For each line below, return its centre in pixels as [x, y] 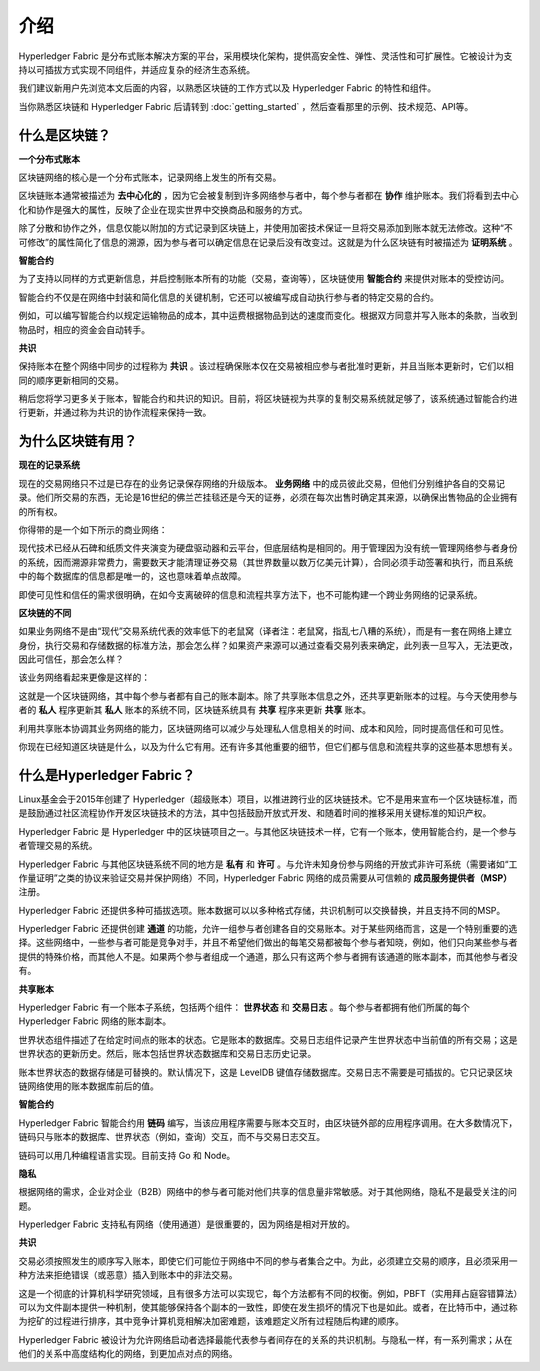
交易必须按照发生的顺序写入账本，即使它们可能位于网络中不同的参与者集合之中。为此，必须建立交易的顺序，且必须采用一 [268, 1261]
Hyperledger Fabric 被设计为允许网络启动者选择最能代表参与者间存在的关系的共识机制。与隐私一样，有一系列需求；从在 [265, 1339]
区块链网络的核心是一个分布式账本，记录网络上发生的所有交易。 [150, 177]
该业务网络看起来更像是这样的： [84, 677]
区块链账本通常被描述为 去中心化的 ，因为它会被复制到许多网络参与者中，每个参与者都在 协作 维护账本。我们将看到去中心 [268, 196]
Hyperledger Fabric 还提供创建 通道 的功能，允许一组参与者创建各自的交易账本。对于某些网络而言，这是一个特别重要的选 [268, 929]
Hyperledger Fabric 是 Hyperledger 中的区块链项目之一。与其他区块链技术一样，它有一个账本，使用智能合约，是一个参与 [267, 831]
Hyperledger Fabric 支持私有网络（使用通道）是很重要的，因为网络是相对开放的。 [186, 1224]
